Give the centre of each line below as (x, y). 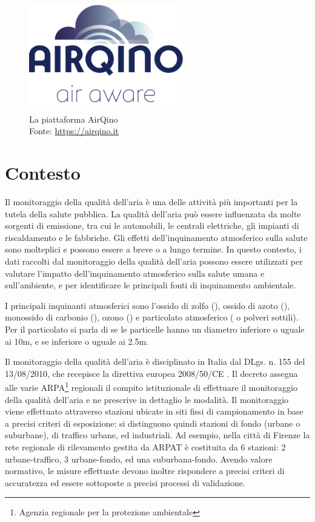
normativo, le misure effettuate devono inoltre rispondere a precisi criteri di (145, 471)
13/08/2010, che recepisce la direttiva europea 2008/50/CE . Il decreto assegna (151, 373)
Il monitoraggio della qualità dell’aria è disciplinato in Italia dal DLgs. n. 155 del (155, 361)
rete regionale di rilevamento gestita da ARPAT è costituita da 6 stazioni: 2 (145, 447)
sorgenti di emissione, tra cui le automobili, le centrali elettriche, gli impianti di (152, 225)
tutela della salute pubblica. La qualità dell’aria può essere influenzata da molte (153, 213)
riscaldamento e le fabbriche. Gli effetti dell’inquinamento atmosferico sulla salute (156, 237)
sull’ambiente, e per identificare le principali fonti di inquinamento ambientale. (151, 285)
